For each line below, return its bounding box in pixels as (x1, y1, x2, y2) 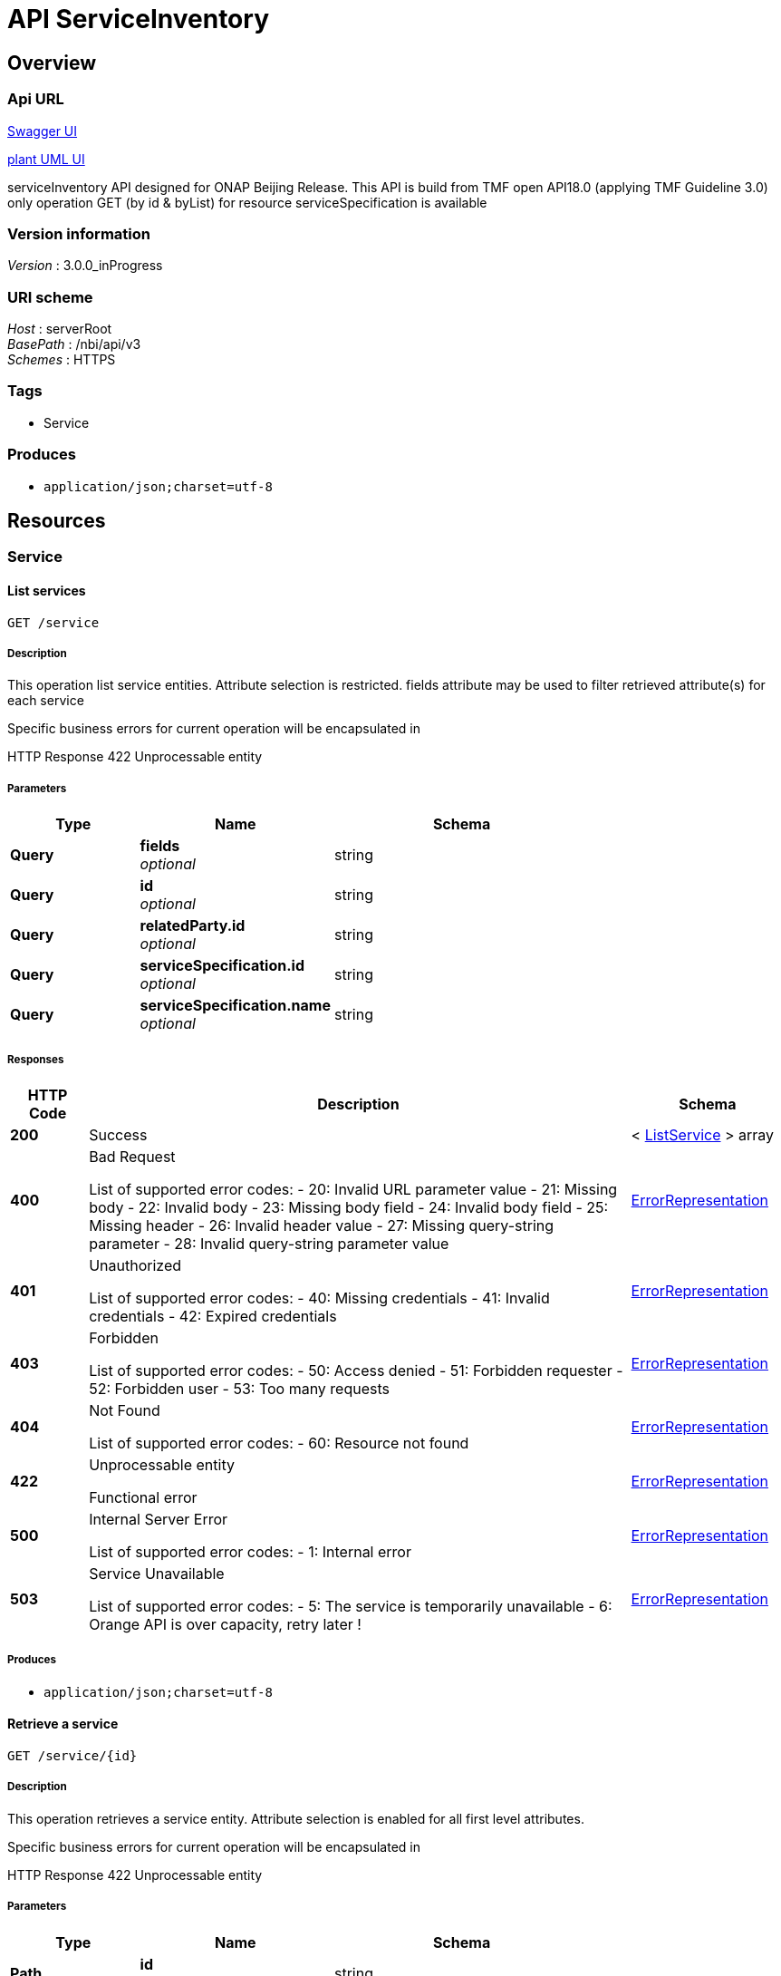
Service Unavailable (89, 1564, 225, 1583)
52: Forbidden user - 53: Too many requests (89, 1379, 390, 1398)
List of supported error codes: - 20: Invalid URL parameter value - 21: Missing (89, 1179, 618, 1198)
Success (89, 1125, 148, 1144)
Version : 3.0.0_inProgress (7, 257, 163, 274)
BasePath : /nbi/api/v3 (7, 336, 141, 353)
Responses (7, 1052, 64, 1066)
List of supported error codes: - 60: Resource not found (89, 1433, 469, 1452)
